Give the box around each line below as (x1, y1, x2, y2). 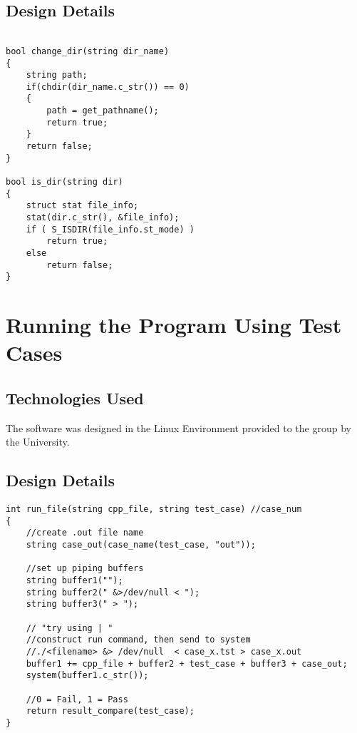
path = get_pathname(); (46, 106, 159, 116)
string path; (26, 70, 88, 81)
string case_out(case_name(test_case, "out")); (26, 540, 256, 550)
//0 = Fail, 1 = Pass (26, 694, 128, 704)
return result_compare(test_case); (26, 706, 195, 717)
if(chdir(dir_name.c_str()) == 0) (26, 81, 190, 92)
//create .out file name (26, 528, 144, 538)
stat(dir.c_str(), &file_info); (26, 212, 180, 223)
